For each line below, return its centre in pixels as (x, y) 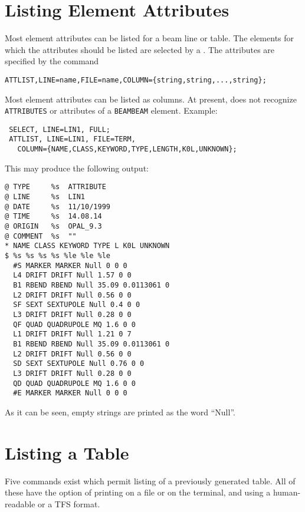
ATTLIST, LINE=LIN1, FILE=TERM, (72, 139)
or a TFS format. (69, 503)
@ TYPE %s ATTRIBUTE (55, 187)
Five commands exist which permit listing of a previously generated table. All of (150, 480)
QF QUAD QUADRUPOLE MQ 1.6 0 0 (74, 324)
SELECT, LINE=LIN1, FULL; (60, 129)
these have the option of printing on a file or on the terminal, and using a (138, 492)
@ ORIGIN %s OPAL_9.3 (53, 226)
